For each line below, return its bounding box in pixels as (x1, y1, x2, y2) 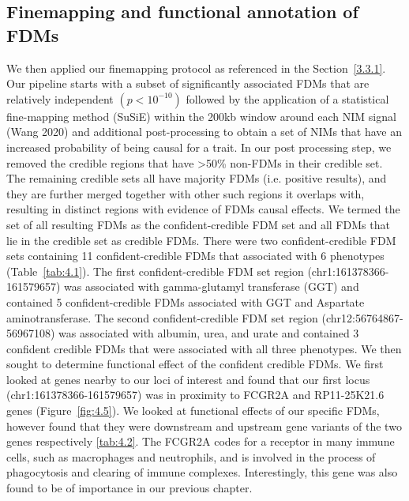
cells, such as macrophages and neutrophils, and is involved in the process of (6, 448, 376, 465)
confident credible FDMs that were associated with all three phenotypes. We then (6, 340, 402, 356)
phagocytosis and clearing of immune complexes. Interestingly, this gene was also (6, 464, 398, 480)
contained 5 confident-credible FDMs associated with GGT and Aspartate (6, 293, 365, 310)
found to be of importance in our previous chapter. (6, 480, 253, 496)
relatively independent (6, 90, 114, 107)
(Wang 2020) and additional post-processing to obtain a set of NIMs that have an (6, 123, 402, 140)
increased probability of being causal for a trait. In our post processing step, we (6, 138, 392, 155)
